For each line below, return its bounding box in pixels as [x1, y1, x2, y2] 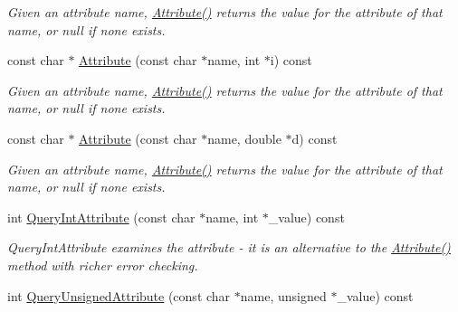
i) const [270, 51, 312, 70]
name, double [207, 128, 281, 147]
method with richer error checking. [7, 255, 198, 274]
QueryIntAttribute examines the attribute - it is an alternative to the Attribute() [7, 238, 451, 257]
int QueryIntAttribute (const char [7, 207, 196, 226]
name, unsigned [240, 286, 327, 305]
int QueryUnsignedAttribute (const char [7, 286, 231, 305]
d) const [291, 128, 338, 147]
